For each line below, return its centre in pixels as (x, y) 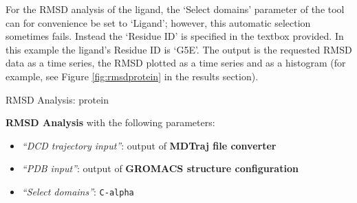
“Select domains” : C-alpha (78, 191)
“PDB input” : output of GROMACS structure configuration (160, 168)
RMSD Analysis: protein (57, 99)
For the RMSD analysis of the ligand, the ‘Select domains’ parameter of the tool (175, 9)
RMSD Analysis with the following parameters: (110, 122)
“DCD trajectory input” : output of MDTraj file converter (149, 145)
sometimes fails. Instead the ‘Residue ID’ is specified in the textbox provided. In (175, 36)
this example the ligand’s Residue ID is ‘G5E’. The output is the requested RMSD (179, 49)
